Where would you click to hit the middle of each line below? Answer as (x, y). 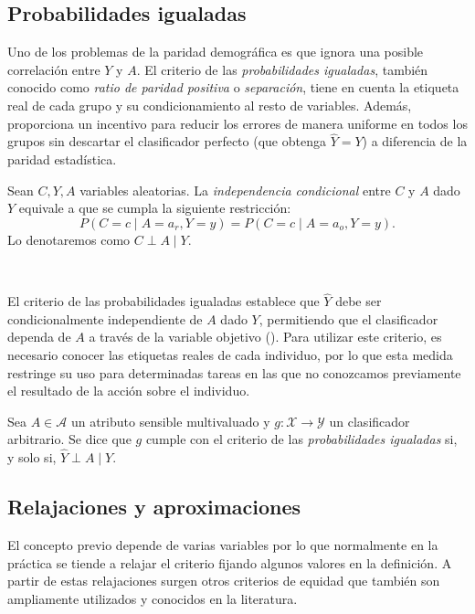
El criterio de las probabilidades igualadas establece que (164, 301)
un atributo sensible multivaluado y (170, 421)
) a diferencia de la (415, 141)
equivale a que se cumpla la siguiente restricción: (155, 208)
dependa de (39, 337)
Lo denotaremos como (69, 239)
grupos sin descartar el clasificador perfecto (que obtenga (167, 141)
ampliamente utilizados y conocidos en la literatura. (153, 598)
